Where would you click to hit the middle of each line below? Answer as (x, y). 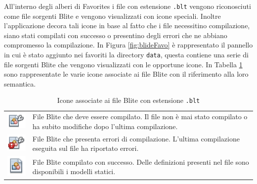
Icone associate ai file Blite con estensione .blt (128, 100)
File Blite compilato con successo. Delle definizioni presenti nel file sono (141, 161)
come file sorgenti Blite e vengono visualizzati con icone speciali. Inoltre (112, 16)
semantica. (20, 83)
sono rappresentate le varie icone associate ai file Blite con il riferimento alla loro (126, 74)
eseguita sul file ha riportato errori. (86, 148)
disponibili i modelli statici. (74, 171)
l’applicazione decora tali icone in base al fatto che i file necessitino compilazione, (127, 25)
